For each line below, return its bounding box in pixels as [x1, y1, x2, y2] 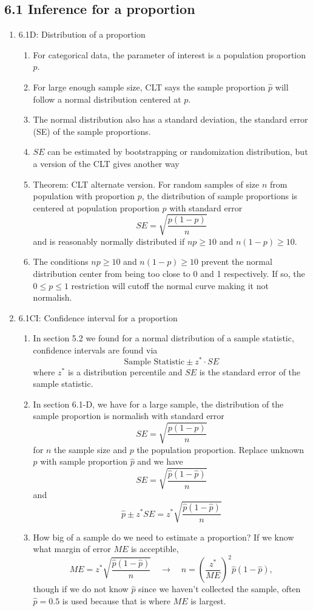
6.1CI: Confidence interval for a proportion [18, 311, 178, 324]
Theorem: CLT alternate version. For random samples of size [33, 177, 260, 190]
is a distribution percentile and [67, 365, 183, 378]
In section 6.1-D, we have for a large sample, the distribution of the [33, 397, 284, 410]
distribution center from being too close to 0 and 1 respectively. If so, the [33, 267, 305, 280]
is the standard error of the [199, 365, 301, 378]
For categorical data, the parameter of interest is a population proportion [33, 48, 306, 61]
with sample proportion [40, 455, 127, 468]
